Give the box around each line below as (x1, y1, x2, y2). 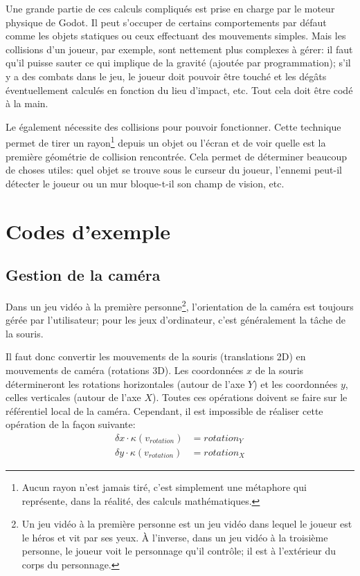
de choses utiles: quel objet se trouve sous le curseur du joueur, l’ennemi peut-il (6, 162, 343, 177)
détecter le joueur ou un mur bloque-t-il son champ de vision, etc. (6, 176, 285, 190)
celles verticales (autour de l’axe (6, 390, 141, 405)
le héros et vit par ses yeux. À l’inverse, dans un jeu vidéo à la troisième (21, 530, 328, 544)
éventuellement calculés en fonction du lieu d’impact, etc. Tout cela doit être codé (6, 82, 353, 97)
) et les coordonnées (253, 376, 338, 391)
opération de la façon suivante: (6, 417, 136, 431)
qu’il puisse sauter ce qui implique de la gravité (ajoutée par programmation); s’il (6, 55, 351, 70)
